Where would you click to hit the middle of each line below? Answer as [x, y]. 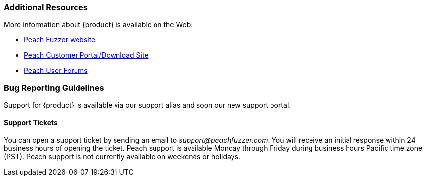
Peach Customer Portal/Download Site [86, 55]
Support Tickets [31, 122]
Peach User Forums [56, 71]
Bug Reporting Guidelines [54, 88]
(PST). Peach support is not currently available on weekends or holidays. [122, 157]
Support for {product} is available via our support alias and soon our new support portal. [148, 105]
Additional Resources [46, 7]
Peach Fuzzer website [60, 40]
